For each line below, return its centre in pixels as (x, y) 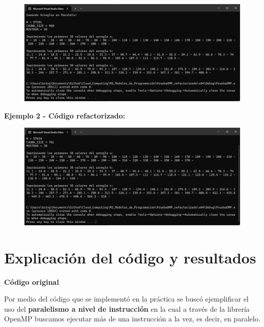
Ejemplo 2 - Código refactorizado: (65, 115)
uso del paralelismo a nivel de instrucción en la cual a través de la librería (127, 308)
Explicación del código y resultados (130, 257)
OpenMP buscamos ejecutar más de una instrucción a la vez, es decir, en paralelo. (132, 319)
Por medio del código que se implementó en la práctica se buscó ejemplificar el (126, 299)
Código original (32, 281)
